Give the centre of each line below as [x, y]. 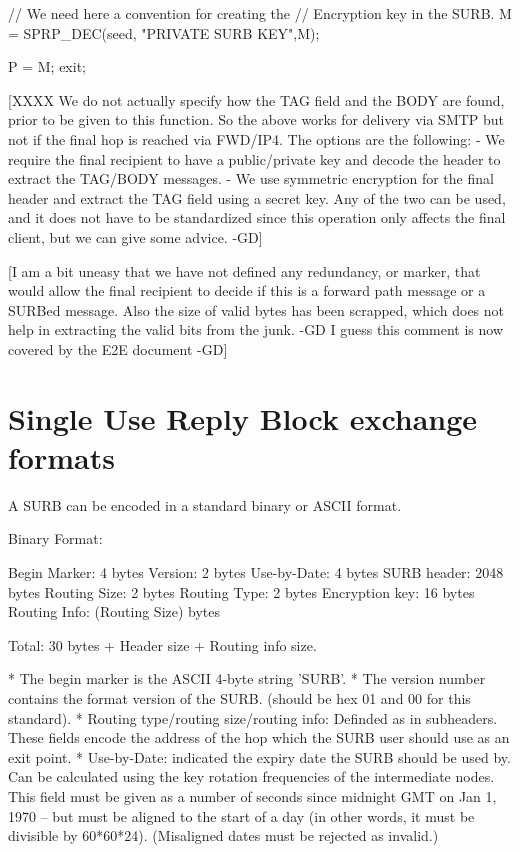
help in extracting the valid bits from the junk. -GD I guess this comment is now [256, 329]
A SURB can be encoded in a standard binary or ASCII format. [205, 504]
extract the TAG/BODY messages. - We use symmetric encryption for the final [251, 178]
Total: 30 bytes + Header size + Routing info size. [162, 644]
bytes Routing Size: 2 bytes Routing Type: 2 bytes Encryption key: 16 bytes [241, 591]
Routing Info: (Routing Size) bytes [114, 611]
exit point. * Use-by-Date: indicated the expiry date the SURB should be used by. [259, 756]
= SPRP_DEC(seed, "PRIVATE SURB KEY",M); [164, 32]
